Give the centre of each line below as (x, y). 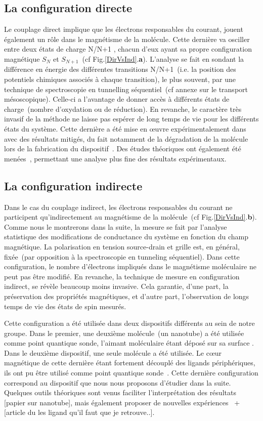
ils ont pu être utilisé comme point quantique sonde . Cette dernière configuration (131, 373)
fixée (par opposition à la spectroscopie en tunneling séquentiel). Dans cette (122, 256)
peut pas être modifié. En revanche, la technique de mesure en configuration (122, 276)
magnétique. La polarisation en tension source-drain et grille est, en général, (122, 246)
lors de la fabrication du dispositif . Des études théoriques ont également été (123, 149)
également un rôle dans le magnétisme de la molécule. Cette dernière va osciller (127, 39)
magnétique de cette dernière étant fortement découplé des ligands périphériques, (130, 363)
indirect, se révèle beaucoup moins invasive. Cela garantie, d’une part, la (116, 286)
